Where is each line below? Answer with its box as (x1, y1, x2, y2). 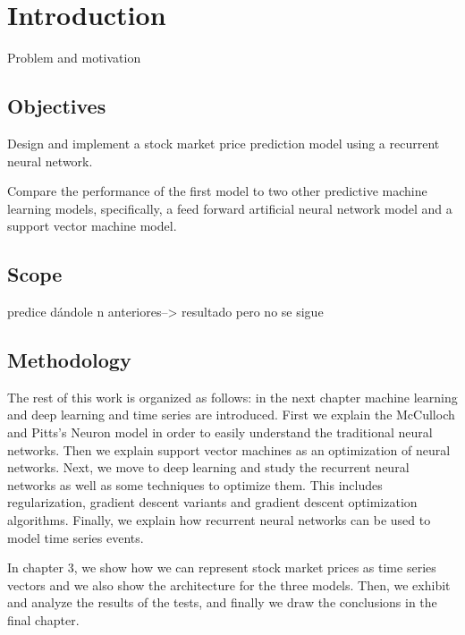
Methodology (7, 346, 131, 374)
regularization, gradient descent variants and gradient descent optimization (7, 493, 418, 512)
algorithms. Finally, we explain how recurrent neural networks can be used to (7, 511, 431, 529)
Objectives (7, 92, 106, 120)
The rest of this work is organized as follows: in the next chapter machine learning (7, 387, 458, 406)
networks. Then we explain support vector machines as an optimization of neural (7, 440, 451, 459)
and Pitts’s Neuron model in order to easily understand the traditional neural (7, 423, 433, 442)
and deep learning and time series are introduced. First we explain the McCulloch (7, 405, 455, 424)
